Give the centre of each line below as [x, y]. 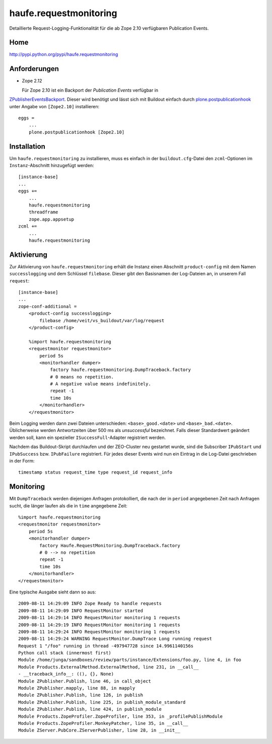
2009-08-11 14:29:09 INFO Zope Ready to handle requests [90, 604]
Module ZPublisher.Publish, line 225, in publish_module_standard [102, 702]
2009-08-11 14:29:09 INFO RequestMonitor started [81, 611]
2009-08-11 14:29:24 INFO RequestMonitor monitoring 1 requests [99, 631]
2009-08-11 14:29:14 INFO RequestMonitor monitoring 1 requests [99, 618]
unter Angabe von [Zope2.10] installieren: [54, 106]
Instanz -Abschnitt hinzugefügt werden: [52, 165]
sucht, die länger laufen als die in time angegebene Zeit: [69, 505]
